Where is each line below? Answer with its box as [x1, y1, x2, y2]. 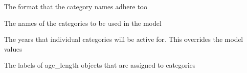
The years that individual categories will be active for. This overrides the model [4, 34, 243, 44]
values [4, 43, 22, 54]
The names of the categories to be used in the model [4, 18, 161, 28]
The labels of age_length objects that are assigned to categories [4, 60, 196, 70]
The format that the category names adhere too [4, 1, 148, 11]
